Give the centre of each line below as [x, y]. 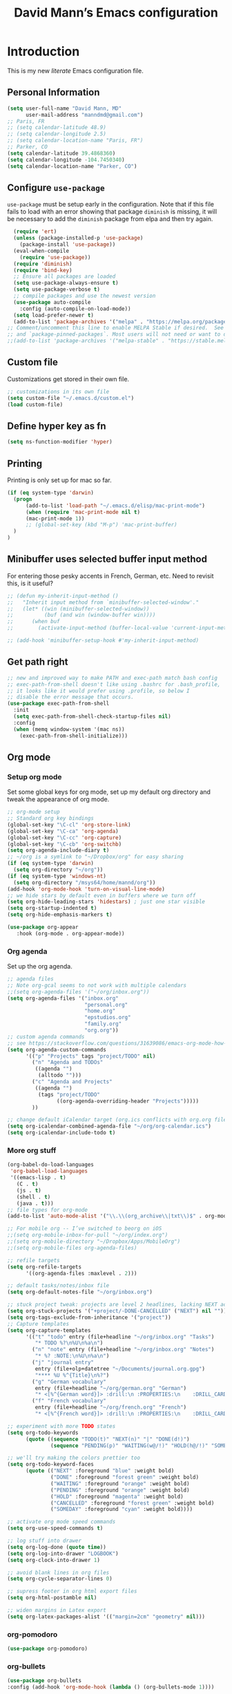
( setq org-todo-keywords [43, 1433]
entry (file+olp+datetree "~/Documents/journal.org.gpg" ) [120, 1369]
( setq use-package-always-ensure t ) [66, 283]
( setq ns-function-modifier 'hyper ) [60, 442]
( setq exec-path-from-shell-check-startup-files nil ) [92, 716]
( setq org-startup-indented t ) [52, 908]
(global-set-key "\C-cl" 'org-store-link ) [69, 825]
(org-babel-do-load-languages [51, 1165]
